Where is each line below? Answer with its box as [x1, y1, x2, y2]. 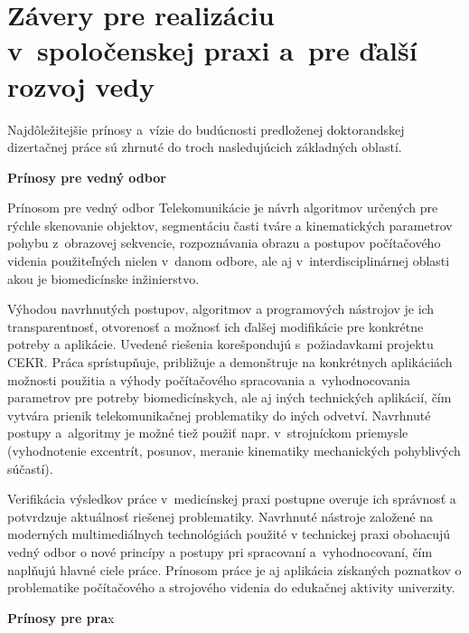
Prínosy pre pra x [7, 608, 115, 627]
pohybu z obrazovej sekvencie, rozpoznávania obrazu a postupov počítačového [7, 233, 441, 252]
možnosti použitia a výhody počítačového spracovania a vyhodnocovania [7, 370, 410, 389]
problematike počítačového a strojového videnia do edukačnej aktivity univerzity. [7, 578, 455, 597]
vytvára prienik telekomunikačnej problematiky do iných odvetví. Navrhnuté [7, 405, 431, 424]
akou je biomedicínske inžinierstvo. [7, 269, 200, 288]
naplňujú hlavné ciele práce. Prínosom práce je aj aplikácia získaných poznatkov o [7, 560, 462, 579]
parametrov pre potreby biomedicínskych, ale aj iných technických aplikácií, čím [7, 388, 452, 407]
